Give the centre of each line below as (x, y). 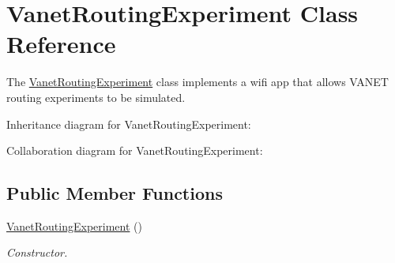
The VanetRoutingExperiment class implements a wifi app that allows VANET (197, 82)
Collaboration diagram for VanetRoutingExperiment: (135, 150)
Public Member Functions (115, 193)
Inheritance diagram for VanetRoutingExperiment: (129, 124)
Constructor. (37, 252)
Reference (61, 44)
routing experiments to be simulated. (96, 97)
